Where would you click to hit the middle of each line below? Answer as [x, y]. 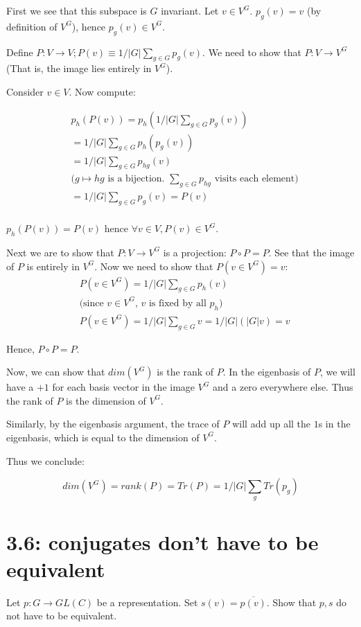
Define [20, 52]
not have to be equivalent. [62, 616]
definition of [32, 26]
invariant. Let [190, 10]
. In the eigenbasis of [267, 372]
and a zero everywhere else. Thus [283, 387]
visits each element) [256, 179]
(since [91, 303]
